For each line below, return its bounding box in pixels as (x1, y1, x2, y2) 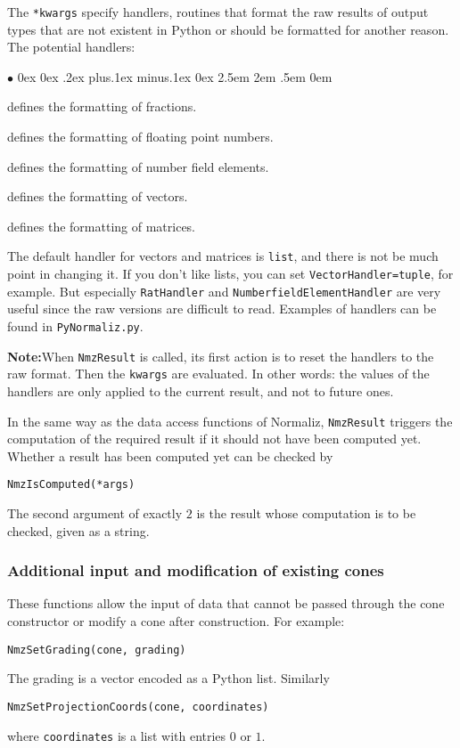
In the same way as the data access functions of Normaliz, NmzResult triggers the (7, 411, 453, 430)
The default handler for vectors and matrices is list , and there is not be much (7, 247, 439, 265)
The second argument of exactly (7, 504, 183, 523)
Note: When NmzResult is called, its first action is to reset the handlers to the (7, 346, 434, 365)
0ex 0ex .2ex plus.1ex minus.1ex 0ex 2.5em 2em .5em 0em (17, 67, 333, 85)
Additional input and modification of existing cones (7, 559, 384, 581)
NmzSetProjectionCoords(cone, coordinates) (7, 700, 269, 713)
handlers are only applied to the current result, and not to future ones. (7, 381, 394, 400)
